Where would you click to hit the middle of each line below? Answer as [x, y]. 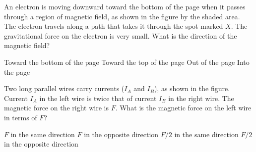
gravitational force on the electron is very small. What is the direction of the [121, 35]
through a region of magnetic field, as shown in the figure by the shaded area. [122, 16]
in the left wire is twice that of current [98, 98]
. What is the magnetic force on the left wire [183, 108]
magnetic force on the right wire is [56, 108]
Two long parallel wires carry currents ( [64, 88]
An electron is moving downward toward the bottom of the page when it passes [125, 6]
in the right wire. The [201, 98]
